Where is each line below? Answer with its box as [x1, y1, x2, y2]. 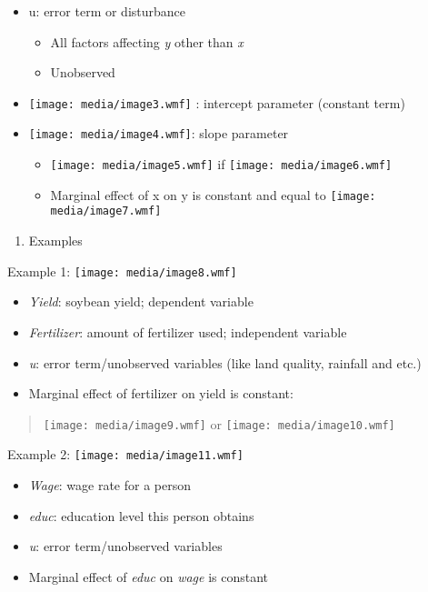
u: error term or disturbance [28, 2, 186, 20]
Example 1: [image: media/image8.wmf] [7, 261, 237, 280]
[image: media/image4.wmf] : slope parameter [28, 124, 289, 143]
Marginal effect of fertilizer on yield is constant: [28, 384, 294, 403]
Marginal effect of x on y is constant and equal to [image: [50, 185, 376, 204]
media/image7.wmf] [50, 205, 162, 218]
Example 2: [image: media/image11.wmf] [7, 445, 244, 464]
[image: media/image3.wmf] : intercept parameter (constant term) [28, 93, 405, 112]
